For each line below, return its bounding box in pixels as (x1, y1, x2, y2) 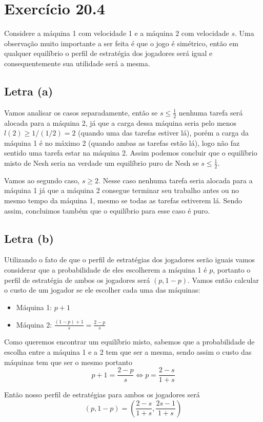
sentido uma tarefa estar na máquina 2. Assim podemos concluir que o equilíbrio (4, 147, 257, 158)
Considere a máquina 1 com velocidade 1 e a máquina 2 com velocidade (4, 28, 229, 39)
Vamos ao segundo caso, (4, 175, 80, 185)
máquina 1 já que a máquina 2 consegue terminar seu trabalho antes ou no (4, 185, 239, 196)
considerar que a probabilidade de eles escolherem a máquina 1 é (4, 264, 207, 275)
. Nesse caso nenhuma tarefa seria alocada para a (98, 175, 253, 185)
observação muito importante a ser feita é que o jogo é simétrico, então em (4, 37, 238, 48)
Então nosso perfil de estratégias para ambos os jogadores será (4, 389, 200, 400)
